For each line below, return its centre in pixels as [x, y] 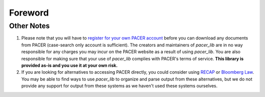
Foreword [29, 13]
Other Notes [29, 26]
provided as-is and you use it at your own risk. [69, 65]
